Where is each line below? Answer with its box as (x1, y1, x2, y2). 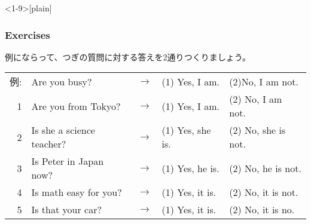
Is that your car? (31, 202, 102, 217)
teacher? (31, 137, 66, 151)
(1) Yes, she (161, 123, 211, 137)
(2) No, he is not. (229, 161, 301, 175)
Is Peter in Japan (31, 154, 104, 168)
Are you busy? (31, 74, 92, 88)
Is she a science (31, 123, 95, 137)
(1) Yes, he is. (161, 161, 219, 175)
